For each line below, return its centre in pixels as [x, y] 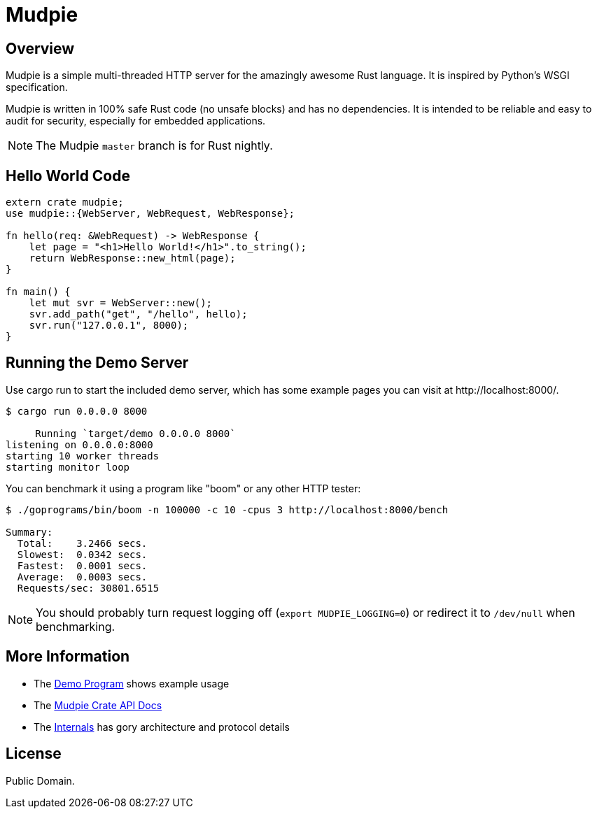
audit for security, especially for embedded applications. [136, 121]
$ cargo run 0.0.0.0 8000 [77, 411]
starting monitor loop [68, 467]
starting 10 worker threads [83, 456]
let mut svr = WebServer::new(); [121, 303]
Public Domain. [40, 780]
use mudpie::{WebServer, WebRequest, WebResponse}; [150, 214]
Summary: [29, 532]
